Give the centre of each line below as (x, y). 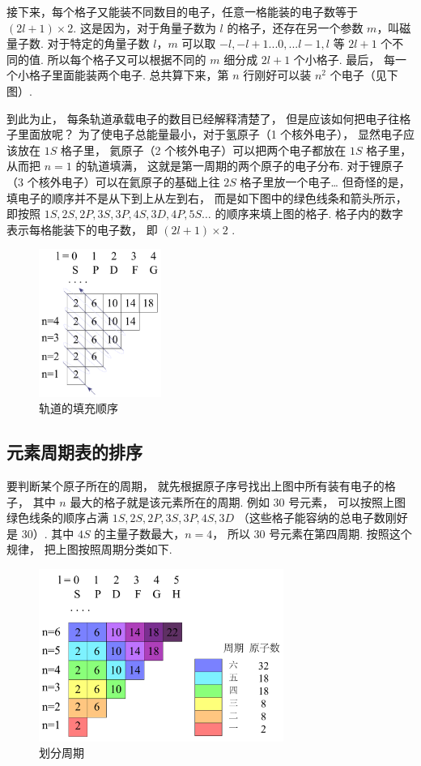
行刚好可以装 (277, 75)
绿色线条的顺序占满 (57, 518)
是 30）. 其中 (40, 533)
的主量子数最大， (140, 533)
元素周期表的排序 (74, 452)
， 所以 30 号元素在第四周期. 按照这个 (312, 533)
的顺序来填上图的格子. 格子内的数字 (309, 214)
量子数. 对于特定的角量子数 (78, 43)
